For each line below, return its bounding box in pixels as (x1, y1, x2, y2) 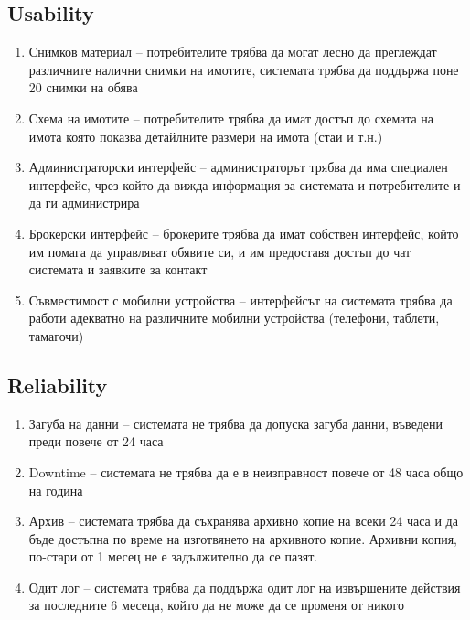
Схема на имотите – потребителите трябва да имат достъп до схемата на (28, 108, 434, 127)
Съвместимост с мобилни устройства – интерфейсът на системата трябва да (28, 290, 453, 309)
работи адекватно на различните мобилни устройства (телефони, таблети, (28, 308, 440, 327)
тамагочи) (28, 326, 84, 345)
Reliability (7, 370, 108, 399)
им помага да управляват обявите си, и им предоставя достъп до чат (28, 241, 411, 261)
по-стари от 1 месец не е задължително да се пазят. (28, 547, 318, 566)
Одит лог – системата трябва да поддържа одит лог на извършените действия (28, 577, 461, 596)
